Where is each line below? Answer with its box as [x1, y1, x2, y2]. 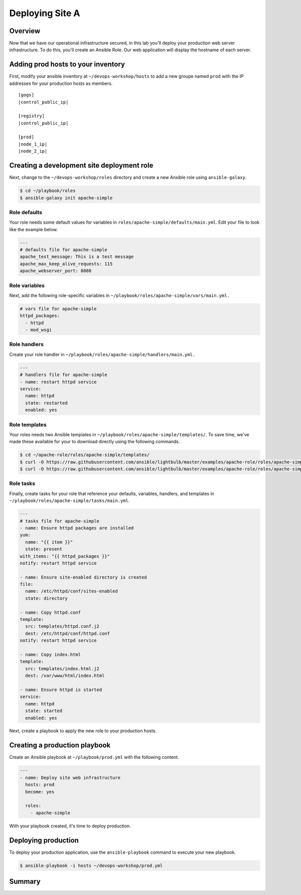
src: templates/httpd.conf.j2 [25, 624, 100, 629]
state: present [25, 546, 63, 552]
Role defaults [9, 209, 43, 216]
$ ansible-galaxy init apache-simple [20, 195, 113, 201]
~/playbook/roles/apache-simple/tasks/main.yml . [9, 498, 130, 504]
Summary [9, 877, 41, 885]
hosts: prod [25, 782, 55, 787]
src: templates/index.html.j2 [25, 666, 100, 671]
